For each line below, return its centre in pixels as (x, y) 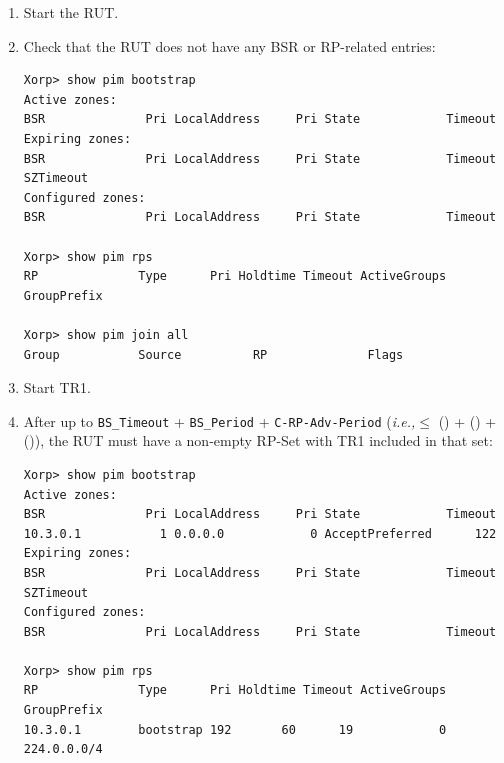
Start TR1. (57, 387)
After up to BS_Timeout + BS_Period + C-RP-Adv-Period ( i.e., (219, 420)
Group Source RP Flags (213, 354)
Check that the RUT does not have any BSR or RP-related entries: (229, 45)
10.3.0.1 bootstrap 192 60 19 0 (235, 729)
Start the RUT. (71, 12)
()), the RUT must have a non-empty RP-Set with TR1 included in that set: (258, 440)
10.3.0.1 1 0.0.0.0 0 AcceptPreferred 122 (260, 533)
